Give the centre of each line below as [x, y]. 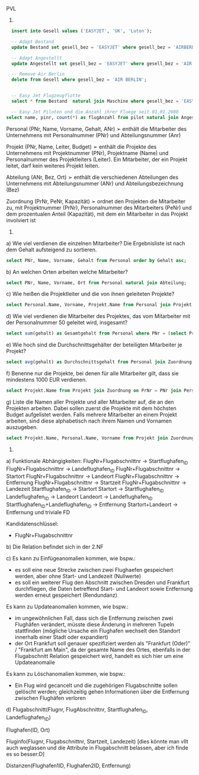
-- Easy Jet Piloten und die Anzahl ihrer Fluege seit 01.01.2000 [95, 112]
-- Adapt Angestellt [37, 58]
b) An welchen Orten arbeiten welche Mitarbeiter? [67, 272]
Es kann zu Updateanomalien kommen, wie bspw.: [68, 606]
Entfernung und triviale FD [38, 512]
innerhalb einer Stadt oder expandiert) [61, 637]
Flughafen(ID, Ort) [28, 730]
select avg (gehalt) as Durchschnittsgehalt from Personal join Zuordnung [99, 362]
